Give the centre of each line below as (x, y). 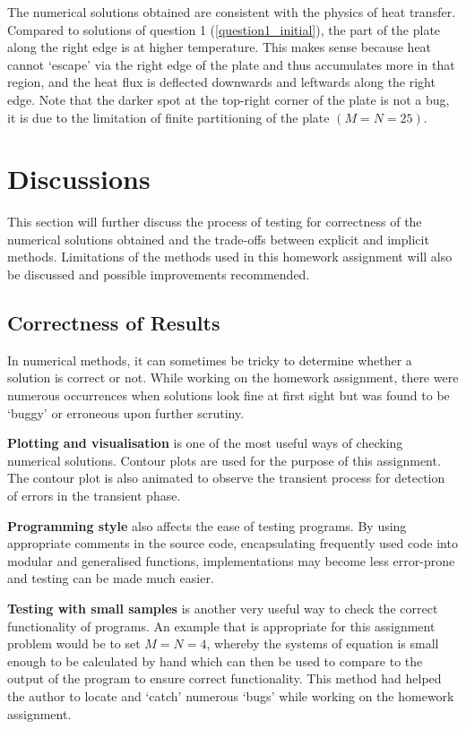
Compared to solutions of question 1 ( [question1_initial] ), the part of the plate (224, 29)
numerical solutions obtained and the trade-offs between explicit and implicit (218, 239)
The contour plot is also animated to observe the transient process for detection (226, 478)
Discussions (79, 179)
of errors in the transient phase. (94, 496)
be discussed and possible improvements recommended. (159, 274)
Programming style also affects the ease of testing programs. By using (207, 525)
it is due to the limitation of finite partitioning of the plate (168, 117)
